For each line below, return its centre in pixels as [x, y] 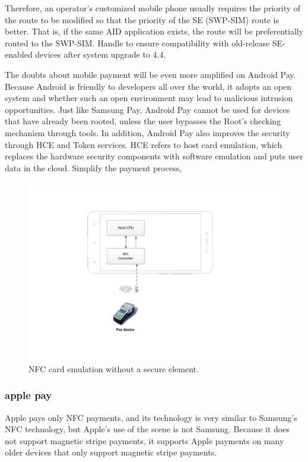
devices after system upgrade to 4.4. [101, 54]
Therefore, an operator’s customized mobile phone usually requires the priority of [153, 8]
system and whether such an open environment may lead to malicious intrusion [149, 98]
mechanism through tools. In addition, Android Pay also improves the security [147, 132]
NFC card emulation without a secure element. [114, 368]
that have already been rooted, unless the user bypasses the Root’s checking [143, 121]
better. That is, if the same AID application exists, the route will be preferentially [154, 31]
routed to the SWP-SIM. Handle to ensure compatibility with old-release [137, 43]
